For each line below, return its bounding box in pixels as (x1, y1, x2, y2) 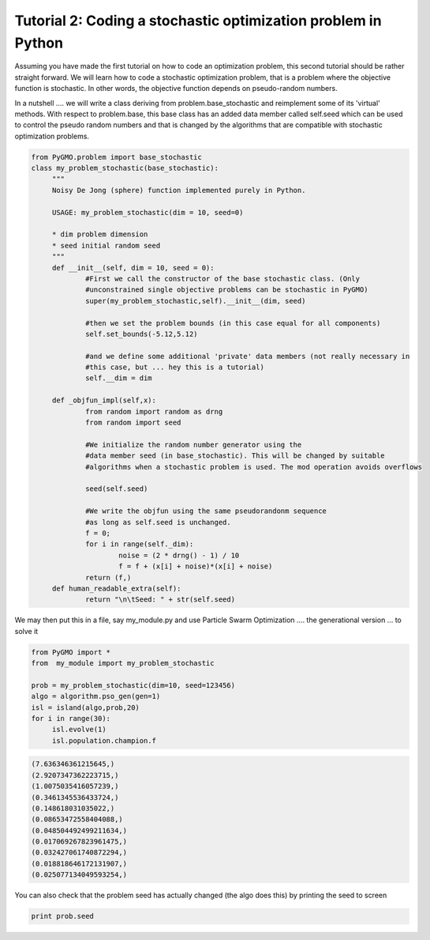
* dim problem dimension (51, 230, 148, 239)
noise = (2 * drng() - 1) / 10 (118, 550, 240, 560)
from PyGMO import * (31, 647, 110, 656)
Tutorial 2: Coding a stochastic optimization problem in (14, 12, 382, 29)
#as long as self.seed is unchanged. (85, 518, 232, 527)
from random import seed (85, 418, 181, 427)
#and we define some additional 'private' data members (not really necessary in (85, 352, 410, 361)
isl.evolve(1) (51, 725, 107, 734)
